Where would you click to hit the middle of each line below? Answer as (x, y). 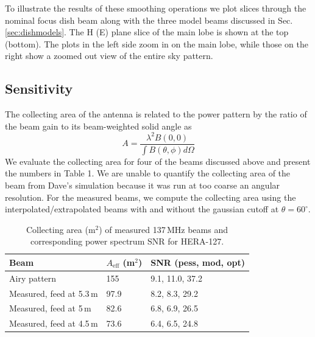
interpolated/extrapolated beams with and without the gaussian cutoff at (142, 209)
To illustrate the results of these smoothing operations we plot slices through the (156, 8)
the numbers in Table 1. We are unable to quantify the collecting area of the (148, 173)
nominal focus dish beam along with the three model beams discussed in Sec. (149, 20)
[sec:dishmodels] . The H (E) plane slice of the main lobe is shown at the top (147, 32)
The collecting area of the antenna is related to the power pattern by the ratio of (156, 114)
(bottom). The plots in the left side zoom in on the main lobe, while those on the (157, 43)
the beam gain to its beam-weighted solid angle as (98, 126)
